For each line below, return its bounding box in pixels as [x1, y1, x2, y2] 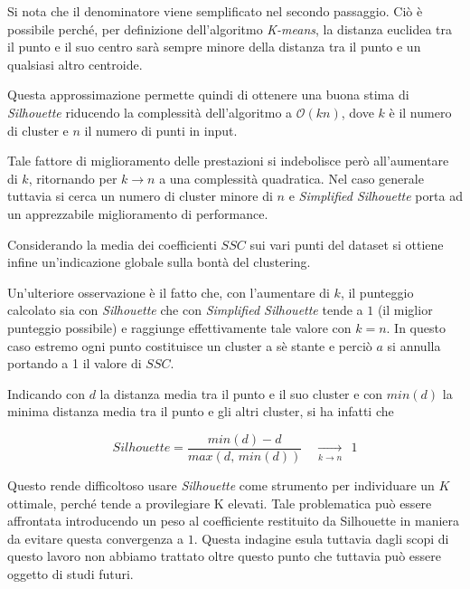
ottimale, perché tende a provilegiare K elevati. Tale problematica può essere [7, 493, 432, 512]
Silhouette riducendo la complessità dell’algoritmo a [7, 102, 293, 121]
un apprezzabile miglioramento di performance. [7, 204, 268, 223]
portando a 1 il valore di [7, 354, 142, 373]
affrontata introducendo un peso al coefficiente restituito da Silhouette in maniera [7, 511, 460, 530]
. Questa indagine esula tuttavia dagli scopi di [193, 528, 449, 547]
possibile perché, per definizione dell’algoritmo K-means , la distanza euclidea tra [7, 19, 453, 38]
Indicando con [7, 384, 85, 403]
